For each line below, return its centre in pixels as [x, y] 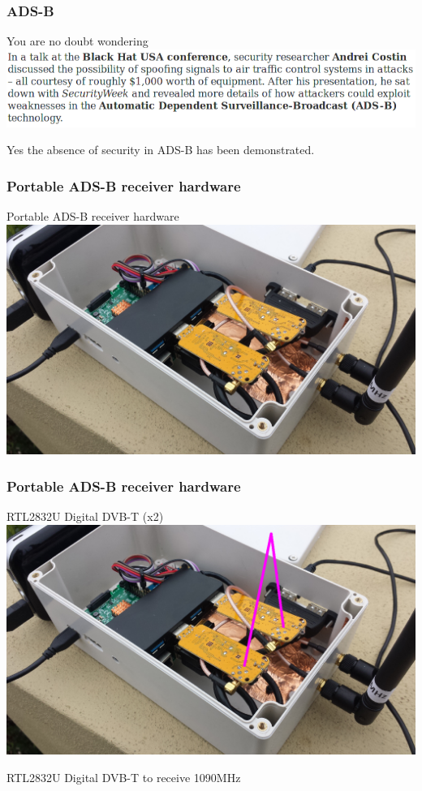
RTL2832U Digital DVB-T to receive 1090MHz [124, 777]
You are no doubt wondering [78, 41]
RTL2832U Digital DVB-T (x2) [85, 516]
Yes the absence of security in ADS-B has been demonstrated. [161, 150]
